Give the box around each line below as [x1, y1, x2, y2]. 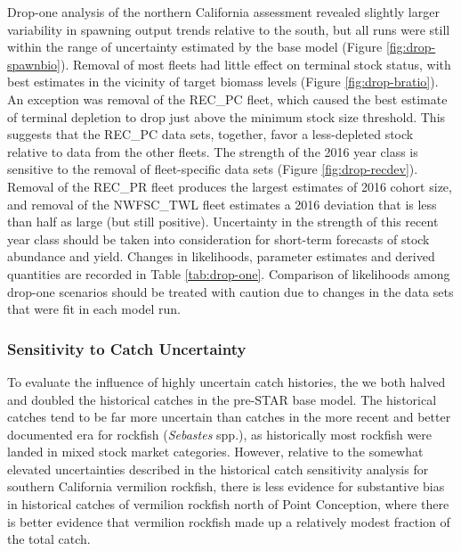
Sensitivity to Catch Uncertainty [7, 337, 247, 359]
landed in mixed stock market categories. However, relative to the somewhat [7, 442, 424, 461]
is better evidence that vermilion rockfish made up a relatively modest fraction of [7, 512, 450, 530]
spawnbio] [7, 54, 61, 73]
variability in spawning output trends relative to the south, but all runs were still [7, 20, 450, 38]
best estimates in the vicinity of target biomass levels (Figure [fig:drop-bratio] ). [7, 72, 439, 91]
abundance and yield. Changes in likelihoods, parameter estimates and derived [7, 247, 435, 266]
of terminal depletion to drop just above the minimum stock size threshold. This [7, 107, 446, 126]
